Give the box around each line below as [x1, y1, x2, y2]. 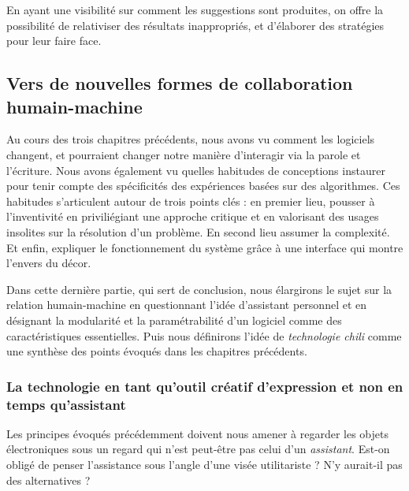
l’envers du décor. [6, 255, 91, 271]
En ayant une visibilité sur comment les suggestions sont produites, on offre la [6, 2, 384, 17]
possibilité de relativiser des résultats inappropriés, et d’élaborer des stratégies [6, 17, 385, 33]
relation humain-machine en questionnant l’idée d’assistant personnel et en [6, 296, 367, 313]
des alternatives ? [6, 471, 91, 488]
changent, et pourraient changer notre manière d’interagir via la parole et [6, 146, 361, 162]
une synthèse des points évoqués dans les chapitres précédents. [6, 343, 307, 359]
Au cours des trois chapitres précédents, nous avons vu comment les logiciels [6, 131, 375, 147]
